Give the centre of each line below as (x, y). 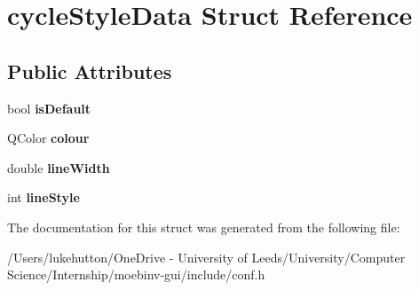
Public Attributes (90, 71)
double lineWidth (59, 167)
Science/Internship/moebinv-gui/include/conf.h (136, 274)
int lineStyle (43, 197)
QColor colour (48, 138)
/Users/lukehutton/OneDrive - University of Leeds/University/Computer (206, 257)
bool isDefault (49, 108)
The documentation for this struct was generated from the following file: (204, 227)
